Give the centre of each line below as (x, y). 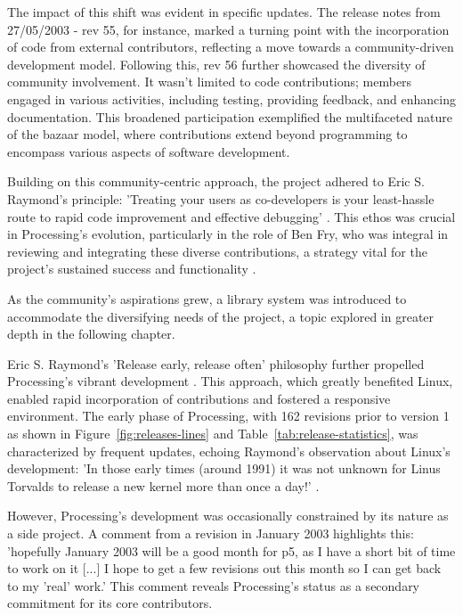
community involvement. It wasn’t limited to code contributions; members (210, 82)
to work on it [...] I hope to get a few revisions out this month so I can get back (224, 568)
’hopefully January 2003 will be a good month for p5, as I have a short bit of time (231, 550)
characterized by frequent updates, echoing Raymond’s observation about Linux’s (229, 451)
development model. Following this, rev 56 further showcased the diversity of (216, 64)
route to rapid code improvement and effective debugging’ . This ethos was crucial (231, 216)
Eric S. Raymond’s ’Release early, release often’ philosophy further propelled (216, 363)
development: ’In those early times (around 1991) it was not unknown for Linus (224, 468)
